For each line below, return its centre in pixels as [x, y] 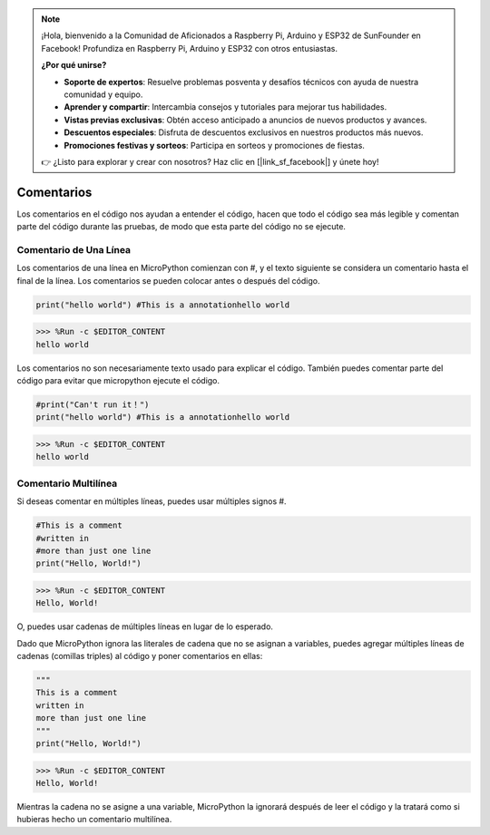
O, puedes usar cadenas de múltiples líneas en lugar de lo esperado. [145, 626]
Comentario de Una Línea [74, 249]
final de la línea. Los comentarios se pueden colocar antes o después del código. [168, 280]
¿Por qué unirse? [74, 65]
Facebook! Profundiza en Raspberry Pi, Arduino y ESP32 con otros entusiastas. [189, 48]
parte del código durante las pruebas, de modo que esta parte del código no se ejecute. [181, 227]
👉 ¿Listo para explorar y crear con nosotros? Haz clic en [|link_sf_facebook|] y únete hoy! [210, 161]
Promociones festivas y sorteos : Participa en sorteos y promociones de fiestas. [214, 145]
